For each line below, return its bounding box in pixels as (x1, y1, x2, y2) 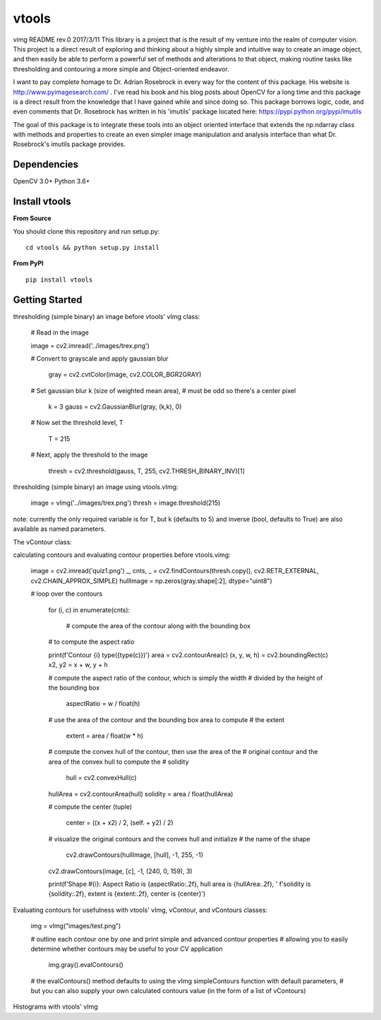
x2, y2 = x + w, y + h (48, 661, 109, 669)
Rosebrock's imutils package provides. (13, 140, 126, 148)
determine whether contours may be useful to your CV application (30, 944, 223, 953)
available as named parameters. (13, 524, 106, 533)
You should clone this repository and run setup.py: (13, 227, 160, 236)
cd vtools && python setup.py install (25, 244, 160, 252)
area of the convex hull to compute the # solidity (48, 757, 190, 766)
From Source (13, 214, 52, 222)
